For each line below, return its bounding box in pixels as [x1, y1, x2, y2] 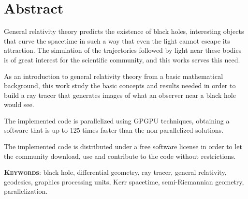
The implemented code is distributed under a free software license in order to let [4, 141, 242, 152]
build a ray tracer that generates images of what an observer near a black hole [4, 90, 236, 100]
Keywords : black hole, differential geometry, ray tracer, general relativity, [4, 167, 227, 177]
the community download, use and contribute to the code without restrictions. [4, 151, 236, 161]
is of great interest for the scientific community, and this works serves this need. [4, 54, 240, 64]
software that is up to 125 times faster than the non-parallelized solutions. [4, 125, 224, 135]
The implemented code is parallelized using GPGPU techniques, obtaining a [4, 115, 230, 125]
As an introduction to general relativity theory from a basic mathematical [4, 71, 223, 81]
